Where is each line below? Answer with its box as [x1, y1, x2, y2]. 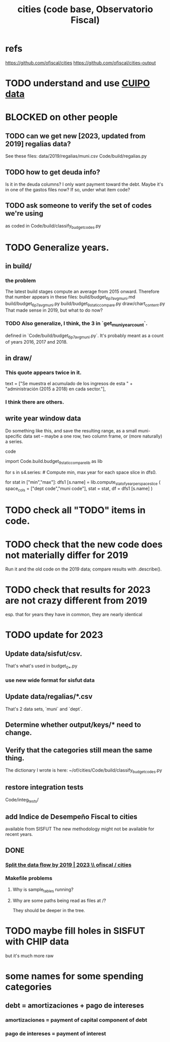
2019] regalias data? [5, 140, 71, 148]
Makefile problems [5, 875, 52, 882]
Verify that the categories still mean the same [5, 746, 153, 754]
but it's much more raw [5, 953, 54, 959]
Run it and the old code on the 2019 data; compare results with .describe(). [5, 566, 162, 572]
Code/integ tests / [5, 796, 39, 804]
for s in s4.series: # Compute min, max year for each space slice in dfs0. [5, 469, 157, 475]
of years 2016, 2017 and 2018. [5, 339, 68, 345]
